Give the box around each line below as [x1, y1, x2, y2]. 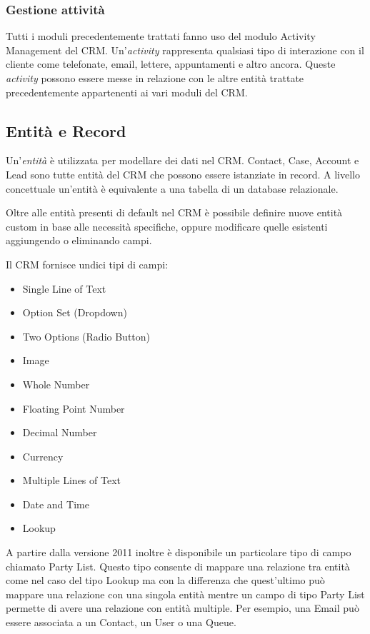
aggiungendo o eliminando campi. [6, 233, 152, 248]
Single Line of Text [22, 281, 106, 296]
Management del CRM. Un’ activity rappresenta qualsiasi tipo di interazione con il [6, 42, 364, 57]
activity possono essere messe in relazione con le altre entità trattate [6, 71, 304, 85]
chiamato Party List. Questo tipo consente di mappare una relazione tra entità [6, 558, 350, 573]
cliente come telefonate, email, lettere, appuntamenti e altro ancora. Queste [6, 56, 336, 71]
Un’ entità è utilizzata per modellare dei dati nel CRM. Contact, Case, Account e [6, 153, 359, 168]
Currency [22, 448, 64, 463]
